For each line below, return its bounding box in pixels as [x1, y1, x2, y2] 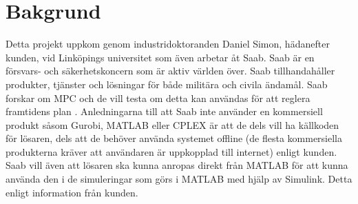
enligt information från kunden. [6, 185, 138, 199]
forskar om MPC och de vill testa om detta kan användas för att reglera [6, 90, 310, 105]
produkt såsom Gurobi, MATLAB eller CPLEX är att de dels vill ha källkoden [6, 117, 339, 132]
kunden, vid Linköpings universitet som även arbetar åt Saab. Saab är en [6, 50, 315, 64]
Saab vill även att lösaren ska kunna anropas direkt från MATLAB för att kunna [6, 158, 348, 172]
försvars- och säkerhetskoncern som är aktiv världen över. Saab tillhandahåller [6, 63, 335, 78]
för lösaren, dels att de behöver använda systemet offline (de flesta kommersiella [6, 131, 343, 145]
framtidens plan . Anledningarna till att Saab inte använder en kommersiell [6, 104, 323, 119]
